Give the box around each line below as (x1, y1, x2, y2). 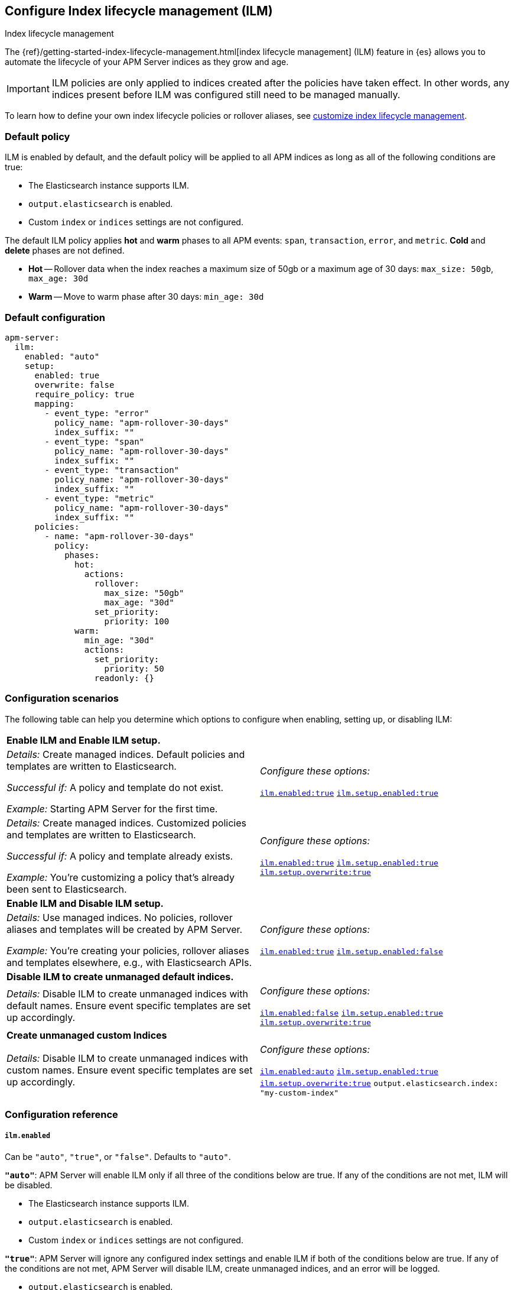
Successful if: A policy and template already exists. (6, 850, 233, 862)
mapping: (34, 398, 75, 409)
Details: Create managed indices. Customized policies (6, 816, 246, 829)
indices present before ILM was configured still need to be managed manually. (51, 89, 401, 101)
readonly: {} (94, 673, 154, 683)
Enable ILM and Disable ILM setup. (6, 897, 164, 909)
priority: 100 (104, 616, 170, 626)
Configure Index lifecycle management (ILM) (5, 4, 273, 18)
